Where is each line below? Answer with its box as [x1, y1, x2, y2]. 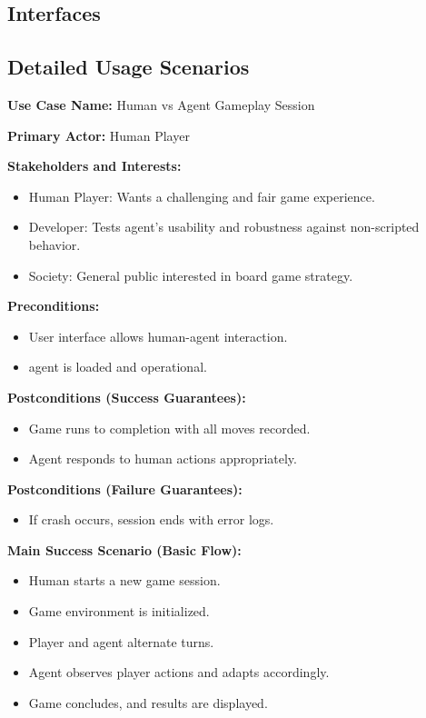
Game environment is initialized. [28, 602, 210, 621]
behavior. [28, 234, 81, 254]
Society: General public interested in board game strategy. [28, 265, 353, 284]
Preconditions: [7, 296, 100, 315]
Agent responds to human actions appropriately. [28, 449, 297, 468]
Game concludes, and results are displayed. [28, 693, 268, 712]
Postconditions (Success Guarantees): [7, 387, 246, 406]
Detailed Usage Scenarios [7, 53, 250, 81]
